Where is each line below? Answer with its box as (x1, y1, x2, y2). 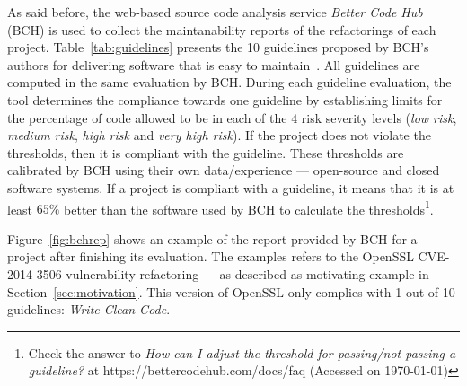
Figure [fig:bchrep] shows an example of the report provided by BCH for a (7, 229, 418, 248)
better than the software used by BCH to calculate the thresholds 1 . (64, 197, 434, 218)
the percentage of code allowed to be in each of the (7, 108, 287, 127)
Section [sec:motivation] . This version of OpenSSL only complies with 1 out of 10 (7, 282, 455, 301)
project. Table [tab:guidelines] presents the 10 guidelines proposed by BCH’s (7, 38, 429, 57)
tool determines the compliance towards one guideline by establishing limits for (7, 90, 443, 109)
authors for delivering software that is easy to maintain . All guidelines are (7, 55, 420, 74)
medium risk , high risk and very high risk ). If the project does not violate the (7, 126, 431, 145)
